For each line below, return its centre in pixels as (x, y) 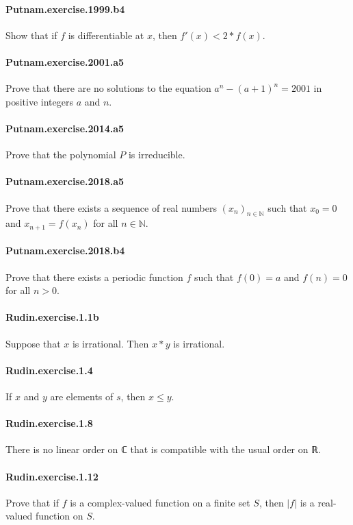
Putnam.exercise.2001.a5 (65, 61)
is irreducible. (157, 155)
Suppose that (33, 343)
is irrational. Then (110, 343)
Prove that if (32, 502)
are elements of (82, 396)
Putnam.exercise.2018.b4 (65, 251)
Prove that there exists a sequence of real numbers (112, 207)
